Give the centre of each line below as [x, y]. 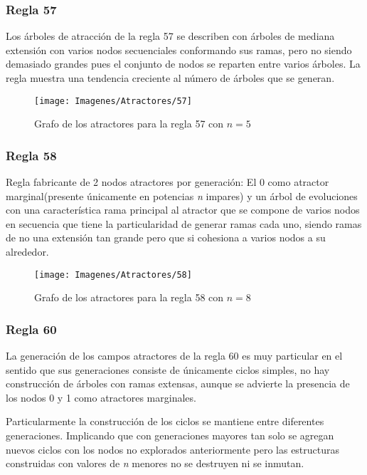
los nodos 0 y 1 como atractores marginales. [101, 397]
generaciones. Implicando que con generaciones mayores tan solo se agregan [170, 435]
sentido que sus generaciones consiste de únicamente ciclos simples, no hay [168, 369]
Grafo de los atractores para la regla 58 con [129, 297]
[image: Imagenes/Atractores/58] [113, 275]
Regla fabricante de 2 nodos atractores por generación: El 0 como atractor [167, 182]
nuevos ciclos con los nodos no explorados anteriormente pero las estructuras [173, 449]
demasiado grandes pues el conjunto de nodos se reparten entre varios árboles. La [183, 64]
